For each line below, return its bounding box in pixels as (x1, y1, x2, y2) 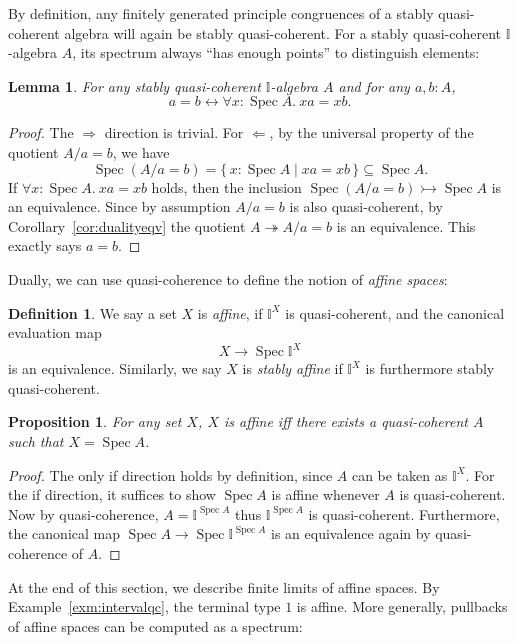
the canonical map (8, 523, 120, 544)
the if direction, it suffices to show (8, 484, 216, 505)
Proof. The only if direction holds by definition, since (8, 464, 333, 485)
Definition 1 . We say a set (8, 302, 177, 323)
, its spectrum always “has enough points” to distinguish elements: (72, 42, 480, 63)
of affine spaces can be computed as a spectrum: (8, 615, 303, 636)
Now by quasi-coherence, (8, 503, 159, 524)
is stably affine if (242, 358, 343, 379)
